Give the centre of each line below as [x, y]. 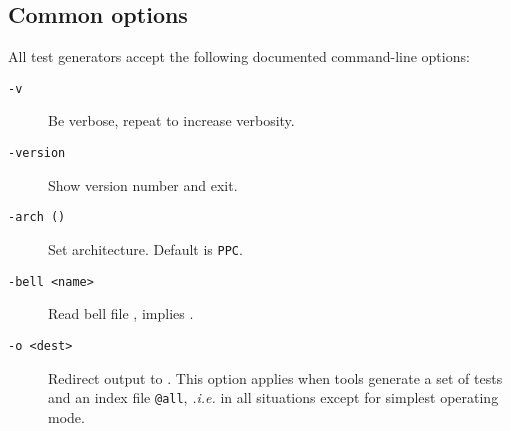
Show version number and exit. [143, 184]
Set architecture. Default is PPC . [145, 248]
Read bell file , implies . [121, 313]
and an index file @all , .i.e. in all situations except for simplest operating [273, 397]
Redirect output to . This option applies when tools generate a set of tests [275, 377]
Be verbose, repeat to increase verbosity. [171, 120]
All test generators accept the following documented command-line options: [239, 56]
